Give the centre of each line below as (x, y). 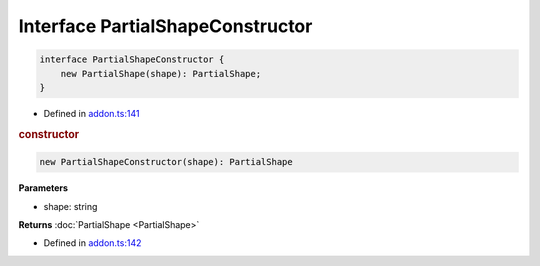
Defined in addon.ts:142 (92, 243)
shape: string (70, 206)
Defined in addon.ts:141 (91, 113)
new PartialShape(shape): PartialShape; (161, 73)
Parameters (43, 188)
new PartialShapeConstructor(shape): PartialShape (166, 162)
